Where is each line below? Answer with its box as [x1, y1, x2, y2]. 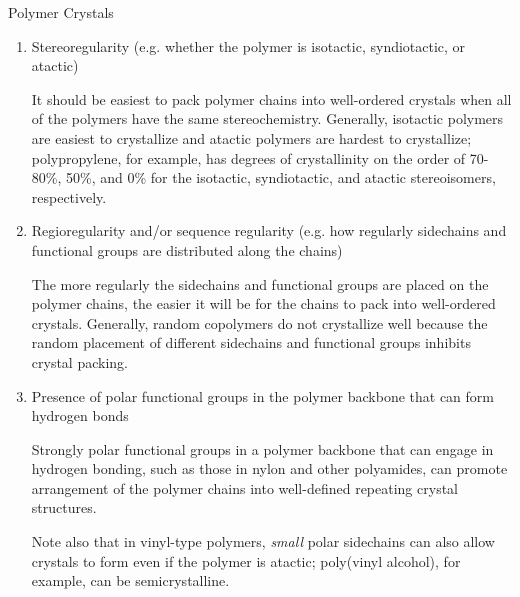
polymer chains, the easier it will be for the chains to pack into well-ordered [31, 293, 496, 314]
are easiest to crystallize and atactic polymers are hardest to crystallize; [31, 127, 472, 148]
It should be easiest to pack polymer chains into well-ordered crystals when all [31, 88, 512, 109]
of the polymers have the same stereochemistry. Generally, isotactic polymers [31, 108, 504, 129]
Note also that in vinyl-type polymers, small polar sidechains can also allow [31, 531, 495, 552]
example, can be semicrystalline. [31, 570, 230, 591]
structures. [31, 497, 97, 518]
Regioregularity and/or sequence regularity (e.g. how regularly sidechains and [31, 220, 507, 241]
